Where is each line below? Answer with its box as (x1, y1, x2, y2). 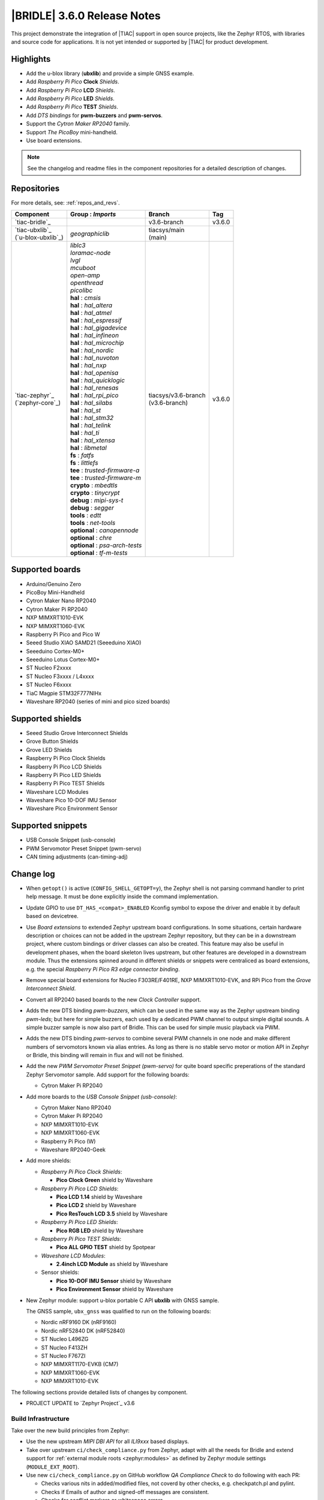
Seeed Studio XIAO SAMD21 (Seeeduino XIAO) (26, 639, 142, 646)
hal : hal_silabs (70, 399, 113, 407)
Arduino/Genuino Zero (26, 580, 82, 587)
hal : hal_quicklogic (70, 376, 125, 385)
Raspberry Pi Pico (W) (41, 1138, 96, 1145)
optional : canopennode (70, 526, 139, 535)
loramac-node (70, 249, 111, 257)
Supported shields (11, 713, 82, 724)
